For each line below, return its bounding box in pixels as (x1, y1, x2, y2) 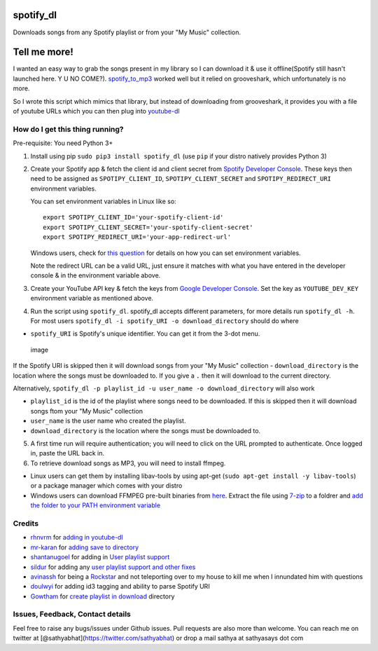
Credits (13, 519, 38, 528)
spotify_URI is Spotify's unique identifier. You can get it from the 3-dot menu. (30, 329, 260, 338)
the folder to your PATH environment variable (30, 501, 161, 509)
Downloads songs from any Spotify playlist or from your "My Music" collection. (13, 28, 241, 36)
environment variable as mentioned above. (30, 294, 154, 303)
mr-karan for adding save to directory (30, 543, 139, 551)
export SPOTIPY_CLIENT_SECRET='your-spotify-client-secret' (43, 223, 253, 231)
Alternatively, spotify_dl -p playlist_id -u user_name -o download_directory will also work (13, 384, 315, 392)
